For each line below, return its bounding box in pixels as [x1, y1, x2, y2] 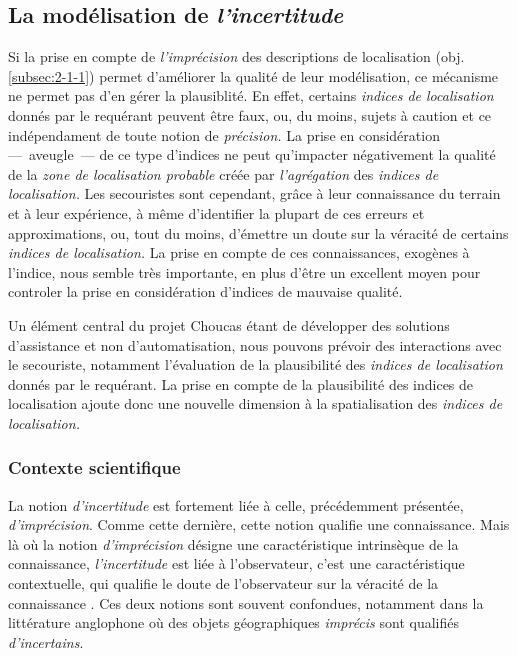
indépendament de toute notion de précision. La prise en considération [8, 124, 440, 145]
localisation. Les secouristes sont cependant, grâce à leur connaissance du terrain [8, 183, 501, 204]
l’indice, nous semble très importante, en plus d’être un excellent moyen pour [8, 261, 481, 282]
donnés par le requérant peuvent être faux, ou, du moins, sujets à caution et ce [8, 104, 492, 125]
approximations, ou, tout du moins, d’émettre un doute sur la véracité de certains [8, 222, 509, 243]
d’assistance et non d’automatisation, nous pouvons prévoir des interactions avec [8, 334, 502, 355]
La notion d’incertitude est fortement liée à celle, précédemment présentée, [8, 494, 464, 515]
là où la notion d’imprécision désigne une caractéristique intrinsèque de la [8, 533, 459, 554]
